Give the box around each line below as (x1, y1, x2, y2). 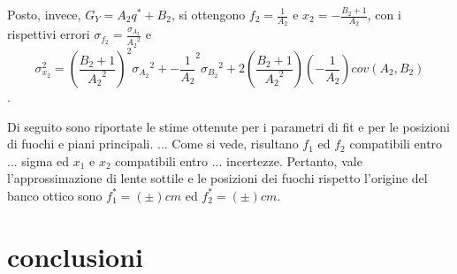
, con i (367, 5, 401, 23)
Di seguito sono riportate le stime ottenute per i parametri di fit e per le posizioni (7, 117, 450, 135)
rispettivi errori (7, 25, 90, 43)
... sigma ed (7, 151, 70, 170)
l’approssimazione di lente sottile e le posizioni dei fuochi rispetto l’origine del (7, 169, 428, 187)
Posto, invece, (7, 5, 81, 23)
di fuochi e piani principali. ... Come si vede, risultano (7, 134, 299, 153)
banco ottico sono (7, 186, 103, 204)
